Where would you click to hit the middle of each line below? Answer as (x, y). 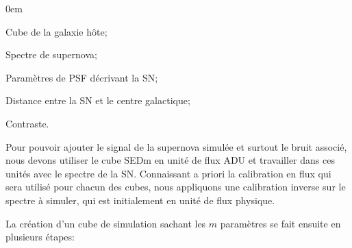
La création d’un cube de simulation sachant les (106, 223)
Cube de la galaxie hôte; (56, 31)
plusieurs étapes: (40, 237)
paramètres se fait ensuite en (280, 223)
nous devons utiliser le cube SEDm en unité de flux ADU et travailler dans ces (170, 160)
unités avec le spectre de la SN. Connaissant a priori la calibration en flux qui (168, 173)
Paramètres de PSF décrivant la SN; (82, 77)
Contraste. (27, 123)
